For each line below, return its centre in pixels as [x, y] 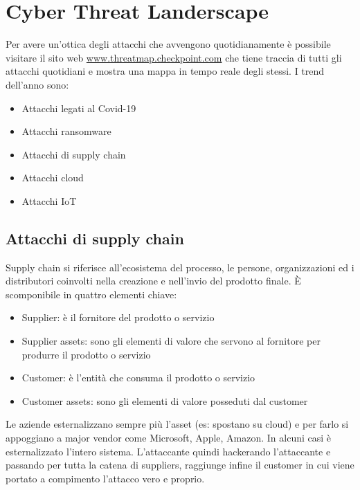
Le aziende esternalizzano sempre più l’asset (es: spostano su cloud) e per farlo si [177, 424]
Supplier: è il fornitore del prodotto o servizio [118, 317]
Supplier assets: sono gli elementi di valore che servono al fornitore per [171, 341]
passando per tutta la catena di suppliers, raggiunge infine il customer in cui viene [180, 465]
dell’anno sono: [37, 84]
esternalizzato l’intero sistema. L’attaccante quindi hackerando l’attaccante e [168, 451]
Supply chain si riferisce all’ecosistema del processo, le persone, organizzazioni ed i [180, 267]
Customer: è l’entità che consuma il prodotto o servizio [138, 378]
